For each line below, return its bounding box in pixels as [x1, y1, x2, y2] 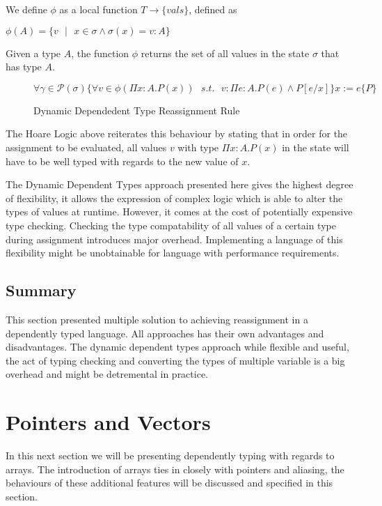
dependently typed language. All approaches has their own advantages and [6, 325, 324, 340]
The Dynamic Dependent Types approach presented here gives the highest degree [6, 177, 353, 192]
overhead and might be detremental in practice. [6, 367, 209, 381]
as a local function [59, 2, 138, 16]
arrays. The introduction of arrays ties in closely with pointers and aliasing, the [6, 461, 344, 476]
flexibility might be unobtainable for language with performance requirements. [6, 245, 340, 260]
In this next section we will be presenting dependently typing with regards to [6, 448, 335, 463]
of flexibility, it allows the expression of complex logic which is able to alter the [6, 190, 343, 205]
